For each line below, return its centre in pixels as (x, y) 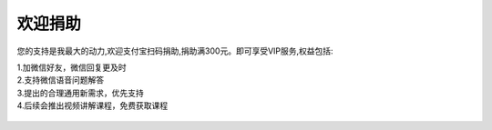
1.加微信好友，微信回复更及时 (72, 67)
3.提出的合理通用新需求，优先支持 (81, 93)
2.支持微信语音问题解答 (61, 80)
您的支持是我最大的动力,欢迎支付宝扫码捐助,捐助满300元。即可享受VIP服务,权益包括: (175, 51)
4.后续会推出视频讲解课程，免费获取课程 (92, 105)
